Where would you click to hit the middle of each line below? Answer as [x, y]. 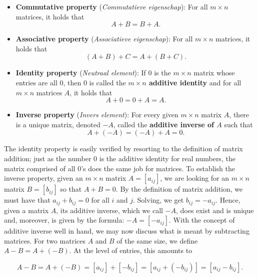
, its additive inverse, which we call [109, 210]
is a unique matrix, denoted [58, 124]
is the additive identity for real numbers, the [167, 158]
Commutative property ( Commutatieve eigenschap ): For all [112, 6]
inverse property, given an [43, 178]
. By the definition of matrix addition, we [179, 189]
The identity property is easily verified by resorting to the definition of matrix [123, 148]
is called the [107, 82]
